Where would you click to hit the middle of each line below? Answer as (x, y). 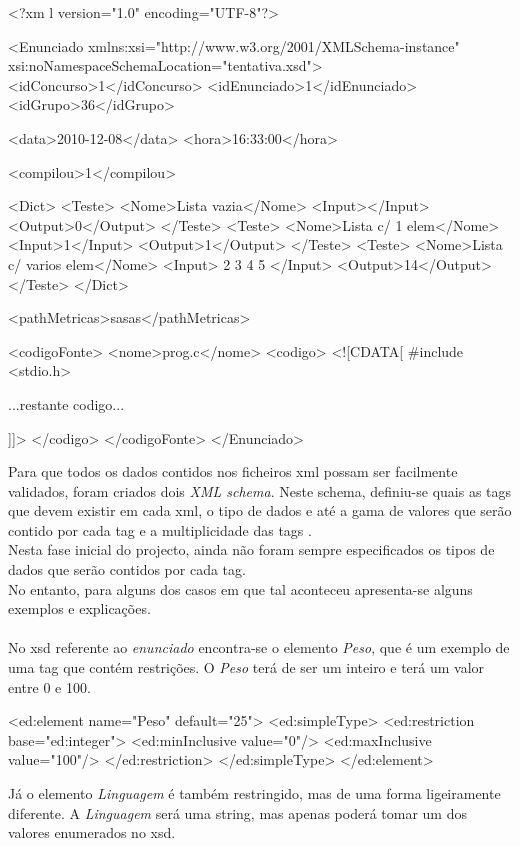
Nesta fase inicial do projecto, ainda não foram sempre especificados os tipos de (251, 549)
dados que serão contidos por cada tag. (127, 569)
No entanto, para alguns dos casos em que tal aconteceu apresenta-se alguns (240, 588)
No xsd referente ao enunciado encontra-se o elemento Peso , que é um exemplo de (259, 647)
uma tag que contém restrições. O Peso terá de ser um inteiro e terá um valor (246, 667)
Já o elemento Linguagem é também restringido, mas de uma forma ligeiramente (254, 793)
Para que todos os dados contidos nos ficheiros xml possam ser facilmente (233, 471)
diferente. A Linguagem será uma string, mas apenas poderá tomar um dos (237, 812)
